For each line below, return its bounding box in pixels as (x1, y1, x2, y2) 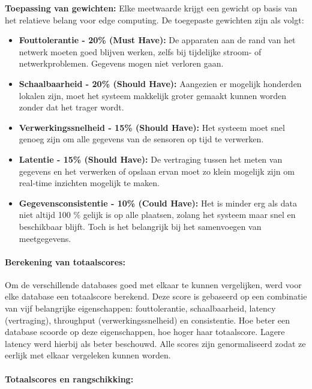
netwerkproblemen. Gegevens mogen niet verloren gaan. (19, 57, 224, 70)
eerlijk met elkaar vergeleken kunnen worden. (5, 349, 171, 361)
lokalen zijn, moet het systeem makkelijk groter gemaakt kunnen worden (19, 89, 286, 101)
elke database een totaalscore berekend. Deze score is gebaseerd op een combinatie (5, 290, 307, 303)
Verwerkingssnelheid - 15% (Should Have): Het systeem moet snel (19, 121, 285, 133)
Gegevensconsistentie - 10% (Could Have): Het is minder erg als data (19, 196, 298, 209)
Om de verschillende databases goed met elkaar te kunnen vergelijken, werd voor (5, 278, 302, 291)
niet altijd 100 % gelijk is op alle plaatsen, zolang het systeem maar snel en (19, 208, 296, 221)
